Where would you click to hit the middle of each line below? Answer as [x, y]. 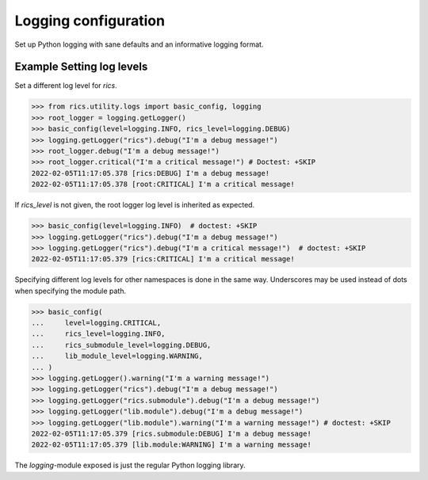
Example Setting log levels [81, 67]
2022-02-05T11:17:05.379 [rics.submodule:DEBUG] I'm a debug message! [172, 433]
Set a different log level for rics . [66, 86]
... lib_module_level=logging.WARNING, [117, 356]
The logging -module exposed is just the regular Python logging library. [130, 465]
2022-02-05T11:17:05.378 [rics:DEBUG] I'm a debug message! [151, 173]
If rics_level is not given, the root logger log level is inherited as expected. [135, 205]
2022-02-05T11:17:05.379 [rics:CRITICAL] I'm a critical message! [163, 259]
